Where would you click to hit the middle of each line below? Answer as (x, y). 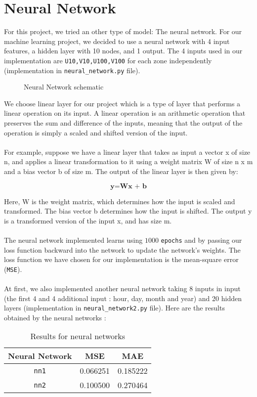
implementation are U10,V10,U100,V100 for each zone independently (108, 60)
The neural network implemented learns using (73, 240)
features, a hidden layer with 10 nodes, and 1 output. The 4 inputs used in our (123, 51)
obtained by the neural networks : (55, 317)
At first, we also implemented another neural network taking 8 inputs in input (122, 288)
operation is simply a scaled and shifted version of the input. (96, 132)
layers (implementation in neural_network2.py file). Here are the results (114, 308)
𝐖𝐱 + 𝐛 (133, 186)
